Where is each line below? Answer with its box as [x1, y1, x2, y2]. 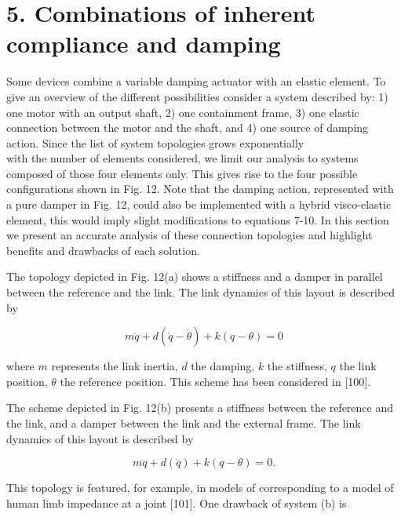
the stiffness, [267, 358, 327, 374]
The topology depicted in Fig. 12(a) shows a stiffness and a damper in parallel [6, 268, 383, 285]
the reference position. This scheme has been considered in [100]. [60, 373, 371, 389]
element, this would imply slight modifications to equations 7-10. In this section [6, 211, 389, 228]
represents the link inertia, [51, 358, 178, 374]
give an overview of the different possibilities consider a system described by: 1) [6, 88, 388, 104]
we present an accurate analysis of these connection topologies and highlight [6, 227, 373, 243]
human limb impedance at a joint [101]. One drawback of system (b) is [6, 494, 347, 511]
